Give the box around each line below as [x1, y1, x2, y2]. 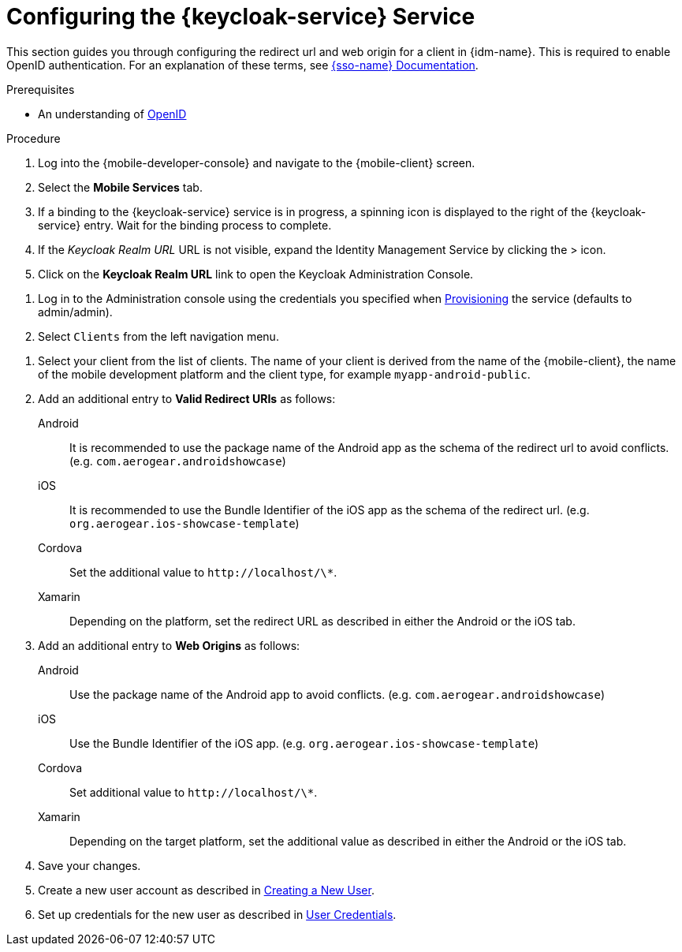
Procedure [6, 131, 61, 145]
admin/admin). [38, 304, 113, 319]
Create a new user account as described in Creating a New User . [38, 883, 375, 897]
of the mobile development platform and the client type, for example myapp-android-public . [38, 367, 531, 381]
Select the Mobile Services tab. [38, 180, 203, 194]
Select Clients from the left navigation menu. [38, 329, 279, 343]
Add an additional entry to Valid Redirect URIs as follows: [38, 391, 336, 405]
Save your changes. [38, 858, 141, 872]
